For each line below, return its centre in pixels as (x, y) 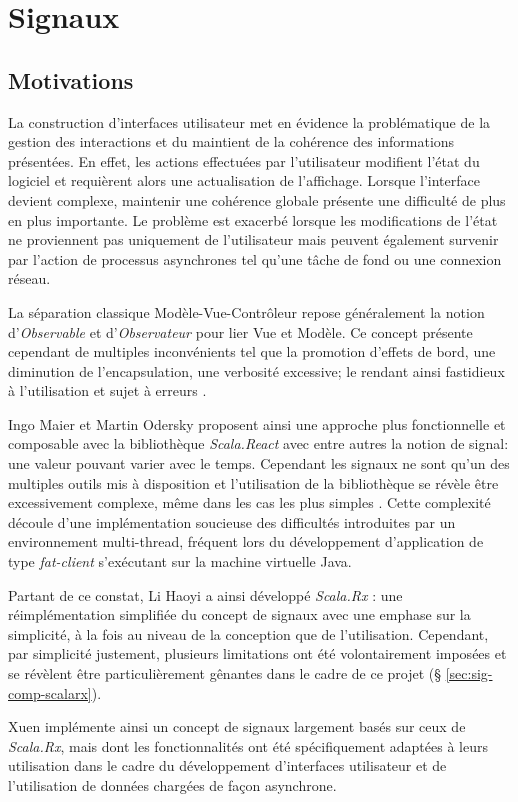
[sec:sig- (469, 673)
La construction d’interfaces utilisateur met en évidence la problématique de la (249, 121)
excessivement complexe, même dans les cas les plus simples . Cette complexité (249, 502)
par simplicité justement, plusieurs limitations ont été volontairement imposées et (257, 653)
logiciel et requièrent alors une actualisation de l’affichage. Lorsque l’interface (244, 180)
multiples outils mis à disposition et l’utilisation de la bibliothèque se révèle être (253, 482)
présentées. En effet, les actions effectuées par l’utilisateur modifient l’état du (244, 160)
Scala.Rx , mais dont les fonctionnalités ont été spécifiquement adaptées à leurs (248, 745)
